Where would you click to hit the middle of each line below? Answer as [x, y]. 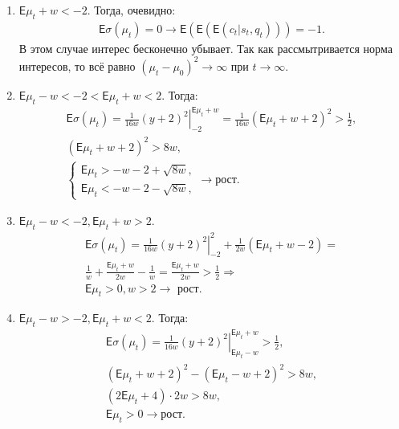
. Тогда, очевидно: [131, 10]
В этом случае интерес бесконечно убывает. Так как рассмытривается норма [206, 48]
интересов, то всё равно [77, 65]
